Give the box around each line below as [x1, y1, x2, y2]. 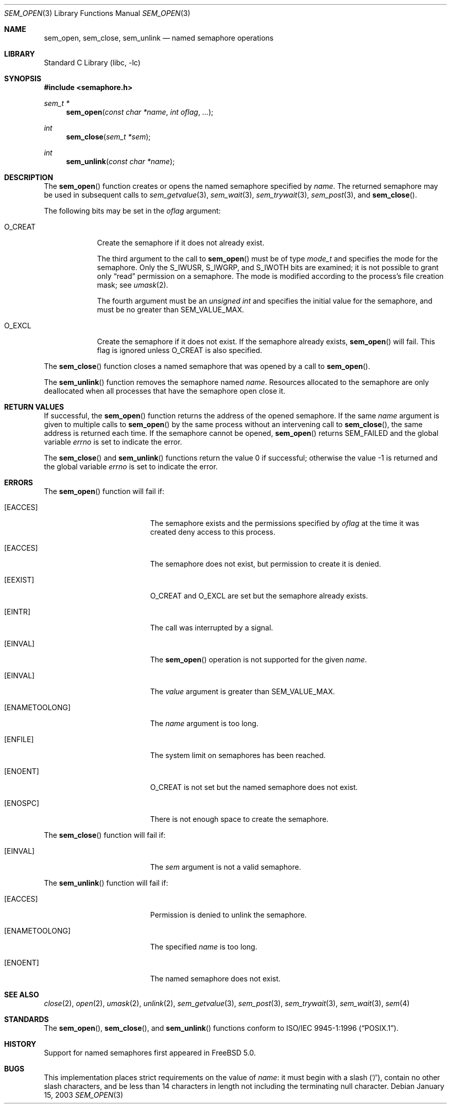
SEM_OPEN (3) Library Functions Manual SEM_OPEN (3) [4, 9, 190, 17]
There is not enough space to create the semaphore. [150, 815, 328, 823]
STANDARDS [4, 1015, 49, 1024]
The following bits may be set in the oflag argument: [44, 206, 221, 215]
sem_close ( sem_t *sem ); [66, 132, 151, 141]
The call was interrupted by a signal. [150, 623, 273, 632]
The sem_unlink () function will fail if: [44, 878, 168, 887]
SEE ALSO [4, 990, 39, 999]
